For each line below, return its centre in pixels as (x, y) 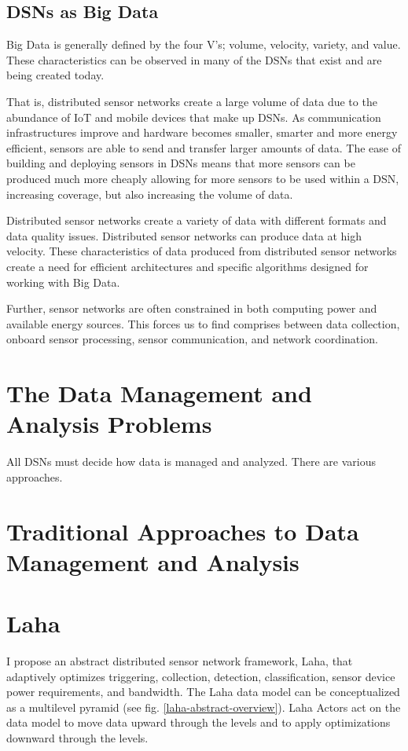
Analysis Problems (109, 424)
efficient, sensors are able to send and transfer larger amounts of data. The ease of (204, 147)
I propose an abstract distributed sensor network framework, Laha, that (180, 661)
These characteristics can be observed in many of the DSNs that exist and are (194, 59)
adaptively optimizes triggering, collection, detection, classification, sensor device (201, 676)
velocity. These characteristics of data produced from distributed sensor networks (202, 251)
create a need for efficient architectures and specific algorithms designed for (187, 266)
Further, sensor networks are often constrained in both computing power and (192, 308)
